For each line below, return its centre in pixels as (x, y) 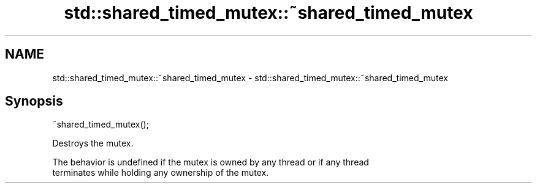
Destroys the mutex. (93, 143)
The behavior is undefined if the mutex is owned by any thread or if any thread (211, 162)
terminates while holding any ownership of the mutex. (161, 173)
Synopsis (34, 101)
